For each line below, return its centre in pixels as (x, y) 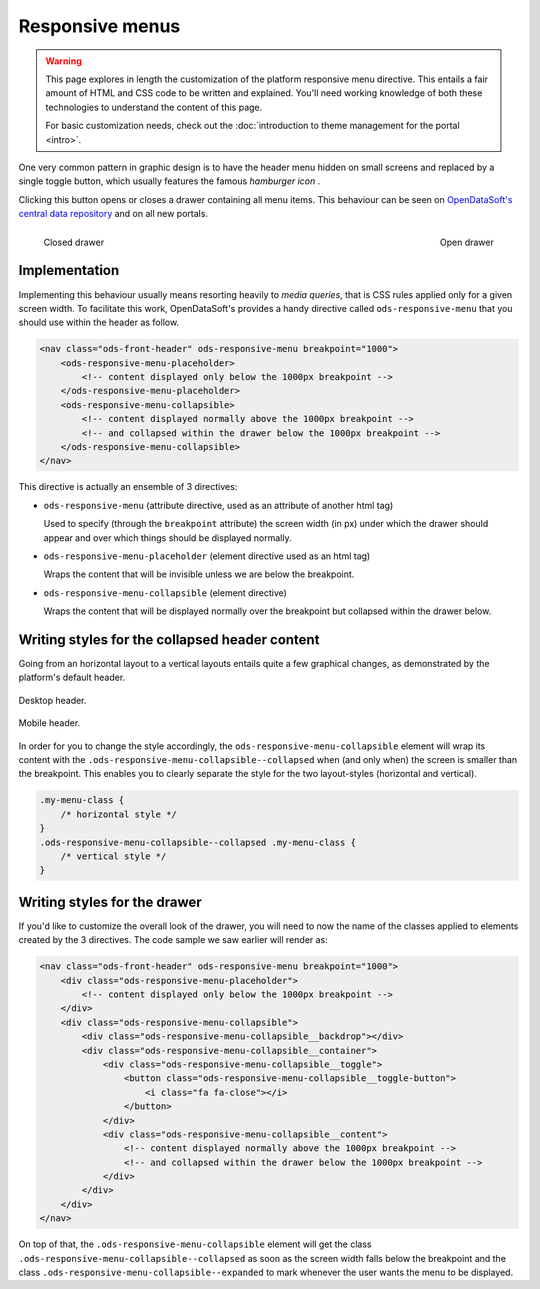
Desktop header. (52, 700)
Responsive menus (99, 26)
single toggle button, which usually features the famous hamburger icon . (169, 181)
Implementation (69, 270)
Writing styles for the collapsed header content (169, 639)
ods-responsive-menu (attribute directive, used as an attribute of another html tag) (218, 505)
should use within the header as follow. (99, 322)
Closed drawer (74, 242)
